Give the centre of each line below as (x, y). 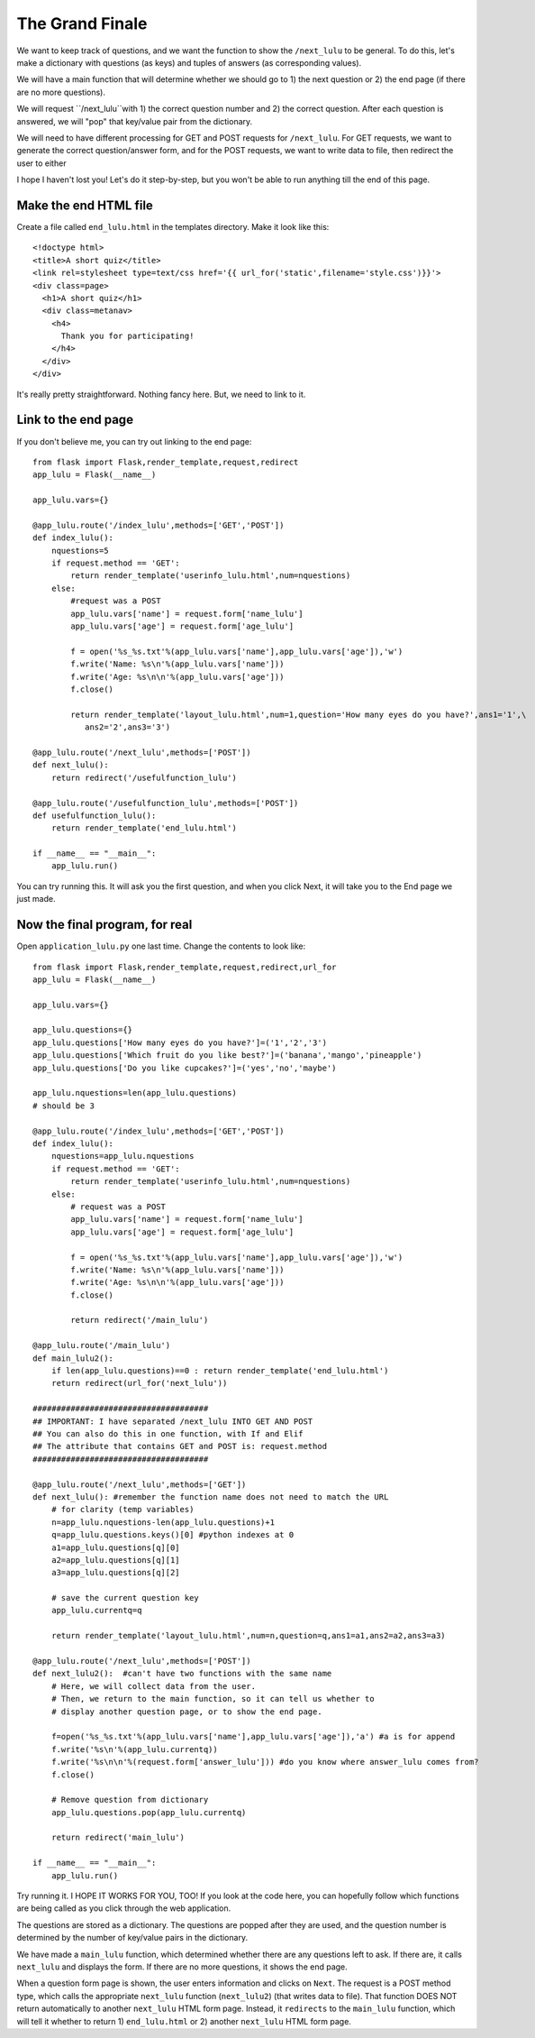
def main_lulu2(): (73, 1358)
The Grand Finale (82, 23)
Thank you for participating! (127, 336)
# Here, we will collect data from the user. (154, 1686)
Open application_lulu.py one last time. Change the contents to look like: (161, 946)
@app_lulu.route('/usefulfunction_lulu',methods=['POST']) (166, 803)
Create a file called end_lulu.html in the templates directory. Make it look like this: (173, 226)
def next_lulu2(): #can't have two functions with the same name (182, 1674)
